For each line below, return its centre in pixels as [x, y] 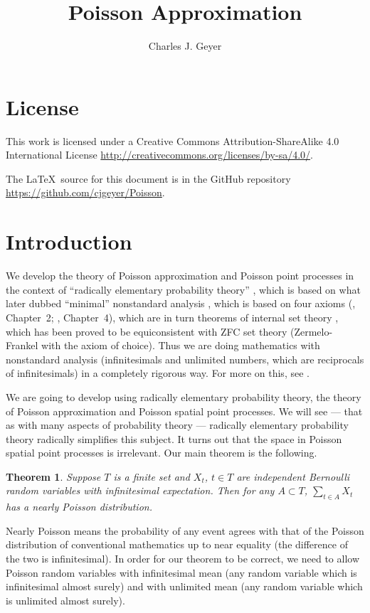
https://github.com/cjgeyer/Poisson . [85, 192]
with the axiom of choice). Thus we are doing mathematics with [181, 345]
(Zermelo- [311, 331]
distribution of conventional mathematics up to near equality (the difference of [177, 544]
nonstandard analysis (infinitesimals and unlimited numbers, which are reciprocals [185, 359]
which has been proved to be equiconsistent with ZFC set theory [147, 331]
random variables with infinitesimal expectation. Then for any [140, 490]
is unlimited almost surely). [65, 600]
